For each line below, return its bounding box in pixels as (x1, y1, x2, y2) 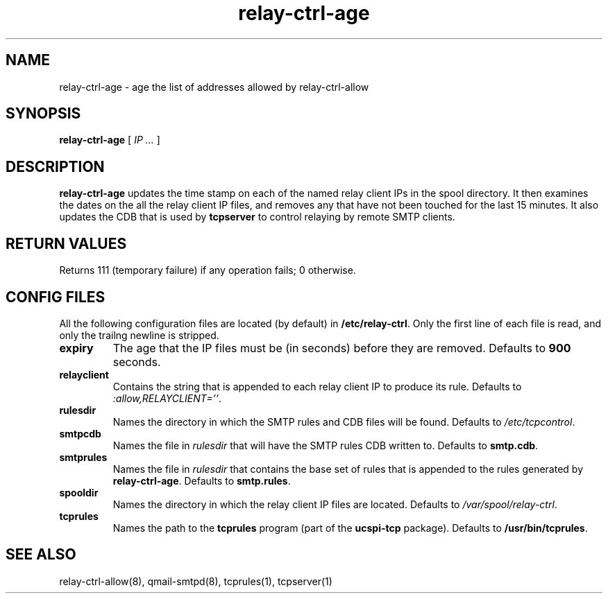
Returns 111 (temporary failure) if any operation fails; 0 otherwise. (59, 264, 356, 277)
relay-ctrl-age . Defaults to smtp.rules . (112, 474, 291, 487)
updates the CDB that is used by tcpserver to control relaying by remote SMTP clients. (59, 211, 455, 223)
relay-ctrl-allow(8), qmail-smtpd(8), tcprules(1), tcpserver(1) (59, 575, 332, 587)
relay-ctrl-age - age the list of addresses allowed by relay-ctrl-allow (59, 80, 369, 93)
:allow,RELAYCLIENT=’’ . (112, 392, 221, 404)
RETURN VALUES (6, 234, 127, 252)
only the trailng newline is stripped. (59, 329, 219, 341)
